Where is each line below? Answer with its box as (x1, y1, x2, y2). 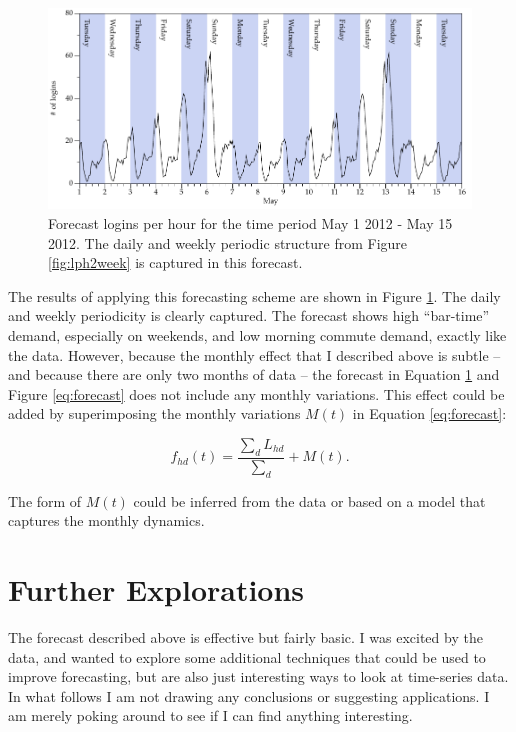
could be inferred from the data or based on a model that (133, 490, 486, 511)
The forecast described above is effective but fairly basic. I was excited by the (8, 626, 483, 647)
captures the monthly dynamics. (8, 510, 205, 531)
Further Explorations (8, 569, 305, 609)
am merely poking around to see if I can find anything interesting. (8, 705, 413, 726)
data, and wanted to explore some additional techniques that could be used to (8, 646, 486, 667)
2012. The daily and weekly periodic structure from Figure (48, 232, 408, 253)
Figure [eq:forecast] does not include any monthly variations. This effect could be (8, 383, 505, 404)
